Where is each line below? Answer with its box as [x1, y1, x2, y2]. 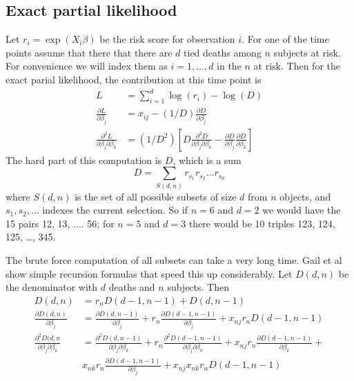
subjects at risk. [273, 45, 341, 59]
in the [217, 59, 242, 73]
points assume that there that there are [6, 45, 173, 59]
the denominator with [6, 280, 98, 294]
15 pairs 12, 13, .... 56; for [6, 216, 115, 230]
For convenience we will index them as [6, 59, 168, 73]
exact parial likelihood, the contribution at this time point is [6, 72, 262, 86]
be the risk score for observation [99, 32, 235, 46]
